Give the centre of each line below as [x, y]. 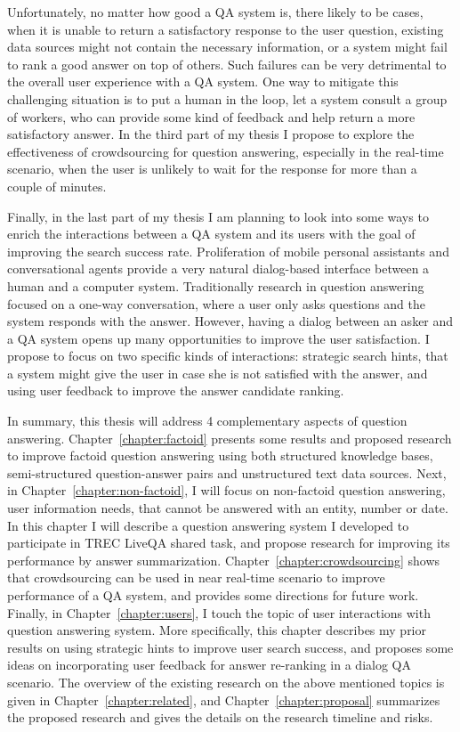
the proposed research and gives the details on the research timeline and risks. [220, 717]
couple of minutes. [57, 186]
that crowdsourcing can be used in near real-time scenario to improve [196, 577]
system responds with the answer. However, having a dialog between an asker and [230, 321]
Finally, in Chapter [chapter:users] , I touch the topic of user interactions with [219, 612]
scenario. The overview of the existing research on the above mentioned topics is [226, 682]
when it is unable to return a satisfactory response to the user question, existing [226, 29]
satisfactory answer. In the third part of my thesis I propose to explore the [211, 134]
